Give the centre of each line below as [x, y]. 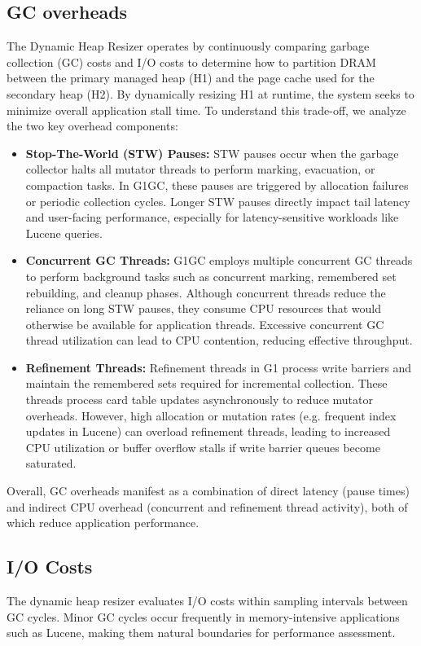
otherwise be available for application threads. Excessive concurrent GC [205, 324]
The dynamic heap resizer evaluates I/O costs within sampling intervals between [207, 601]
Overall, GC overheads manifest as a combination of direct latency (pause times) [208, 491]
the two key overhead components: [92, 126]
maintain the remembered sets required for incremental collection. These [206, 383]
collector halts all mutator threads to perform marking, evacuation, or [200, 169]
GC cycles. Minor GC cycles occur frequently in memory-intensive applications [203, 616]
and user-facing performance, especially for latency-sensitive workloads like [212, 217]
